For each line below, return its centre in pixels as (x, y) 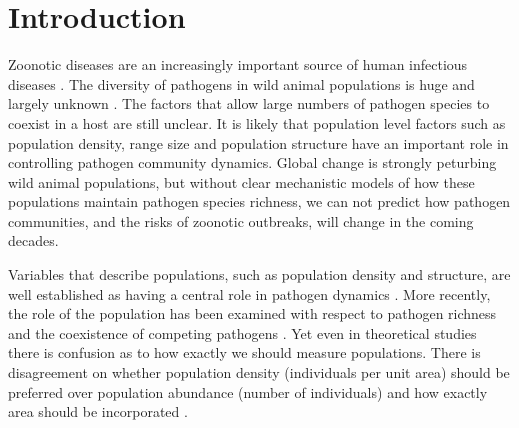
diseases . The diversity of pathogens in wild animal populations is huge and (241, 83)
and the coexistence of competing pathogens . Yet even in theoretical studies (242, 332)
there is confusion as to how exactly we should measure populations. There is (244, 352)
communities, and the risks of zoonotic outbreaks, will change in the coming (241, 220)
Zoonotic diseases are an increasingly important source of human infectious (238, 64)
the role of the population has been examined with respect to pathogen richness (252, 313)
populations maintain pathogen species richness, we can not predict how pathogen (259, 201)
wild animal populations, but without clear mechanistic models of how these (241, 181)
